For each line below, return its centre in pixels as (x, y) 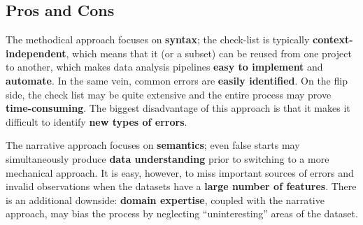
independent (36, 53)
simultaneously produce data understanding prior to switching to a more (168, 158)
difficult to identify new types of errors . (97, 121)
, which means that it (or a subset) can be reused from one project (209, 53)
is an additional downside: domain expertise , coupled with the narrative (165, 199)
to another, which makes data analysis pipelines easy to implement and (164, 67)
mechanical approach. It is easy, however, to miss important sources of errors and (180, 172)
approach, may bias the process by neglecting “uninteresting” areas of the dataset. (182, 213)
